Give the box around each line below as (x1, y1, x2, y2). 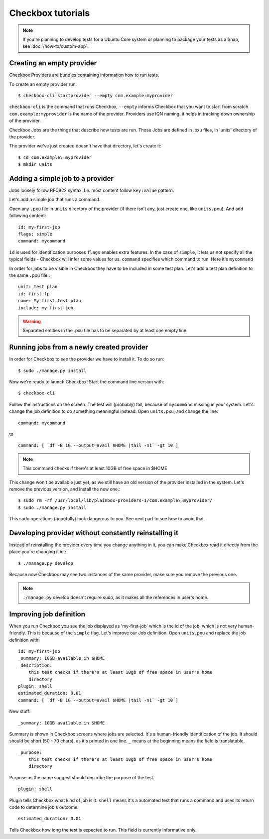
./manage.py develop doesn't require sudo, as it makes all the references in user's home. (22, 594, 209, 600)
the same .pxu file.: (9, 272, 50, 278)
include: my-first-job (18, 305, 74, 311)
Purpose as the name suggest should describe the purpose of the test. (9, 774, 154, 780)
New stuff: (9, 709, 31, 715)
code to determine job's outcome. (9, 804, 79, 810)
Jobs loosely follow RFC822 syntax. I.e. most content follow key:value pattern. (9, 187, 174, 194)
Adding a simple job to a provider (9, 174, 114, 183)
